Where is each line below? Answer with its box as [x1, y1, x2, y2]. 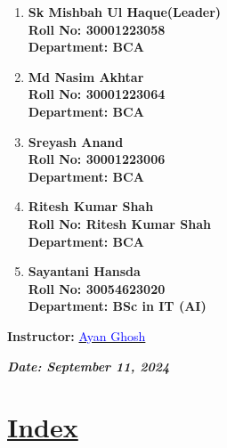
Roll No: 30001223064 [28, 85, 166, 103]
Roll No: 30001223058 [28, 20, 166, 38]
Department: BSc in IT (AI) [28, 297, 207, 315]
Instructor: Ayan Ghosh [7, 326, 146, 345]
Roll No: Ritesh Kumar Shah [28, 214, 212, 232]
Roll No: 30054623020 [28, 279, 166, 297]
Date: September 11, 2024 [7, 356, 170, 375]
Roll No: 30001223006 [28, 150, 166, 168]
